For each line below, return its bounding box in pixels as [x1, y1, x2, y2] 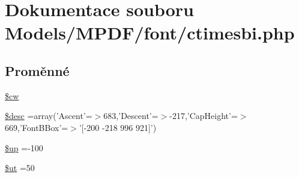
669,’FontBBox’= [5, 121, 68, 133]
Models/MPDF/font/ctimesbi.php [5, 20, 295, 45]
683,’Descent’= [103, 109, 159, 122]
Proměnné [5, 61, 70, 80]
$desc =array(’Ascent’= [5, 109, 92, 122]
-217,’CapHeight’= [169, 109, 238, 122]
